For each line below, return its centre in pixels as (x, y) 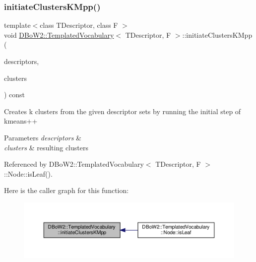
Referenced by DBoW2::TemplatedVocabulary (74, 164)
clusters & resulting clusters (46, 147)
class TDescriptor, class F (79, 25)
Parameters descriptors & (43, 137)
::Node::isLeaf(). (28, 173)
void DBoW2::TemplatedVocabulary (59, 34)
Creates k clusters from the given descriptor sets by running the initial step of (123, 111)
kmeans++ (21, 121)
